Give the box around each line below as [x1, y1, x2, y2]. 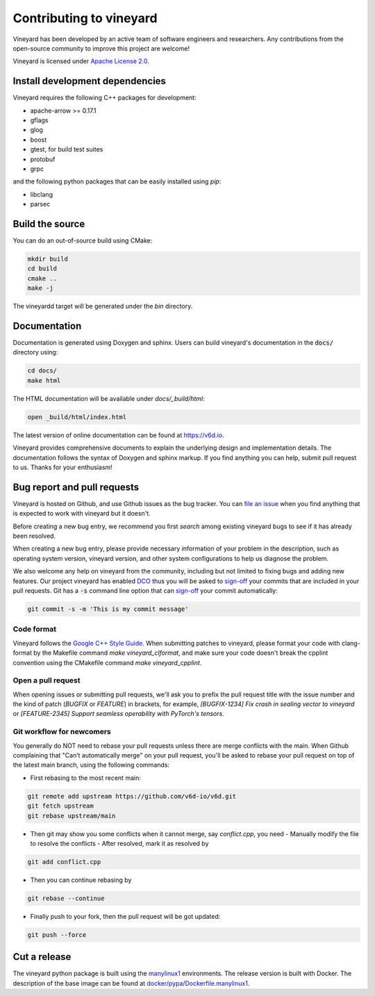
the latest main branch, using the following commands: [12, 761, 170, 769]
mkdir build [27, 255, 69, 263]
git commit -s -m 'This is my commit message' [27, 605, 189, 613]
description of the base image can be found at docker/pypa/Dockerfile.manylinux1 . [12, 979, 250, 987]
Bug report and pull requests [12, 481, 140, 493]
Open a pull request [12, 676, 81, 685]
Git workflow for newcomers [12, 727, 111, 737]
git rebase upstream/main [27, 812, 116, 819]
